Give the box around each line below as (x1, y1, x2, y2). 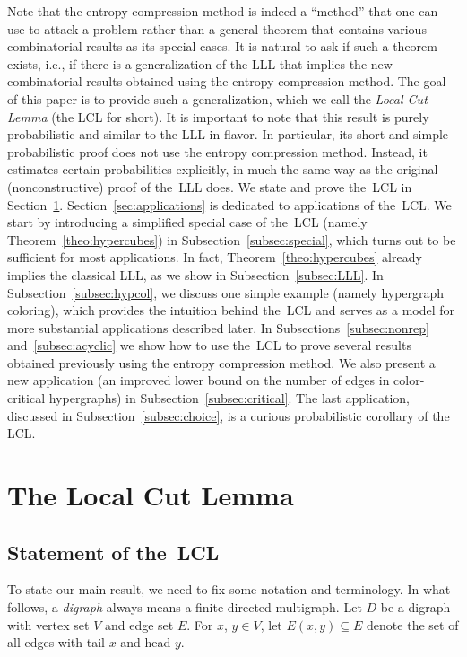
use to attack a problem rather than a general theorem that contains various (7, 19, 427, 38)
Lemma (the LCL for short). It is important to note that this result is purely (7, 107, 429, 126)
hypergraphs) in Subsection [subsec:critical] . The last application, (48, 389, 410, 407)
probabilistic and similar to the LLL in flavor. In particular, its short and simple (7, 125, 449, 144)
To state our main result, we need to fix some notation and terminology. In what (7, 580, 451, 599)
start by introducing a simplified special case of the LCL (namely (7, 213, 368, 232)
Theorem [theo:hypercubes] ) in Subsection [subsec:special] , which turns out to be (7, 230, 456, 249)
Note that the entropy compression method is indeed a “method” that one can (7, 2, 438, 20)
